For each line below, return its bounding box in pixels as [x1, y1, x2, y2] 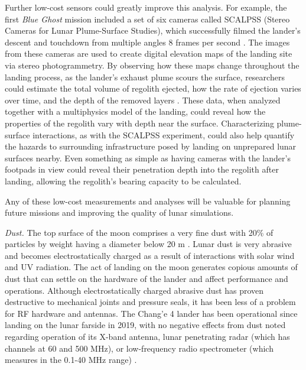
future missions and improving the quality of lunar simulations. [5, 206, 234, 219]
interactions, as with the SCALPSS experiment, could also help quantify [32, 128, 295, 141]
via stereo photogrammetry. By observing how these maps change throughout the [5, 59, 300, 71]
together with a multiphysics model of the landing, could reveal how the [5, 105, 266, 118]
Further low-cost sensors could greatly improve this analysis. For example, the [5, 1, 287, 13]
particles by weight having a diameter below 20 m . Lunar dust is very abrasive [5, 238, 292, 250]
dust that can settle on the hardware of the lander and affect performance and [5, 272, 288, 285]
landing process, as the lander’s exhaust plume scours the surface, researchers [5, 70, 285, 83]
